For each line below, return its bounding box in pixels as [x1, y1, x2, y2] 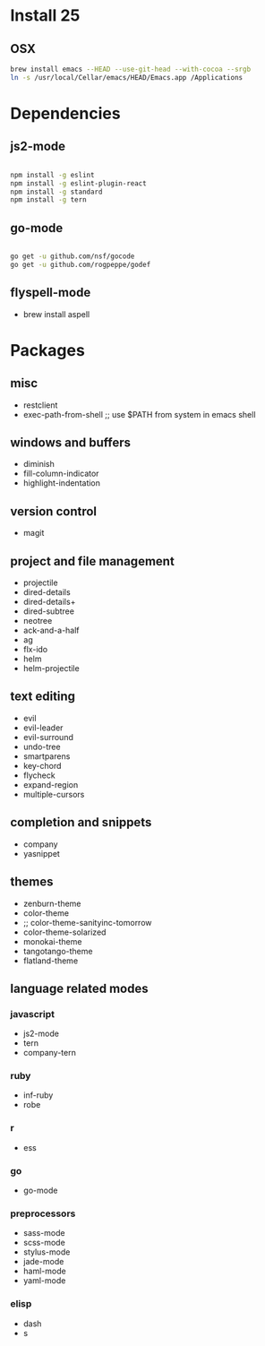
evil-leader [22, 722, 64, 733]
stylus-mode [22, 1247, 71, 1257]
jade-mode [22, 1256, 64, 1267]
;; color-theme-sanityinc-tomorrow [22, 917, 152, 928]
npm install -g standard [10, 187, 103, 196]
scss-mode [22, 1238, 65, 1248]
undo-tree [22, 741, 61, 752]
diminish [22, 459, 55, 470]
